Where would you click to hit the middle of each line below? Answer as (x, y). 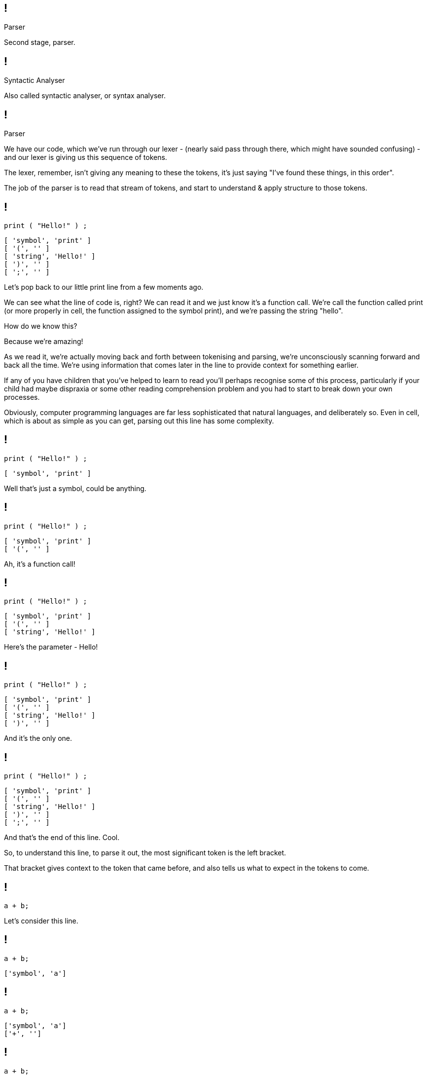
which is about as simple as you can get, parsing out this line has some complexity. (139, 421)
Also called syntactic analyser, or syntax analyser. (85, 96)
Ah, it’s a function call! (40, 564)
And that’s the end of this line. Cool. (62, 838)
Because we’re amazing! (44, 341)
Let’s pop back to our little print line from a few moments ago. (104, 287)
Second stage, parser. (40, 42)
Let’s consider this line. (41, 921)
